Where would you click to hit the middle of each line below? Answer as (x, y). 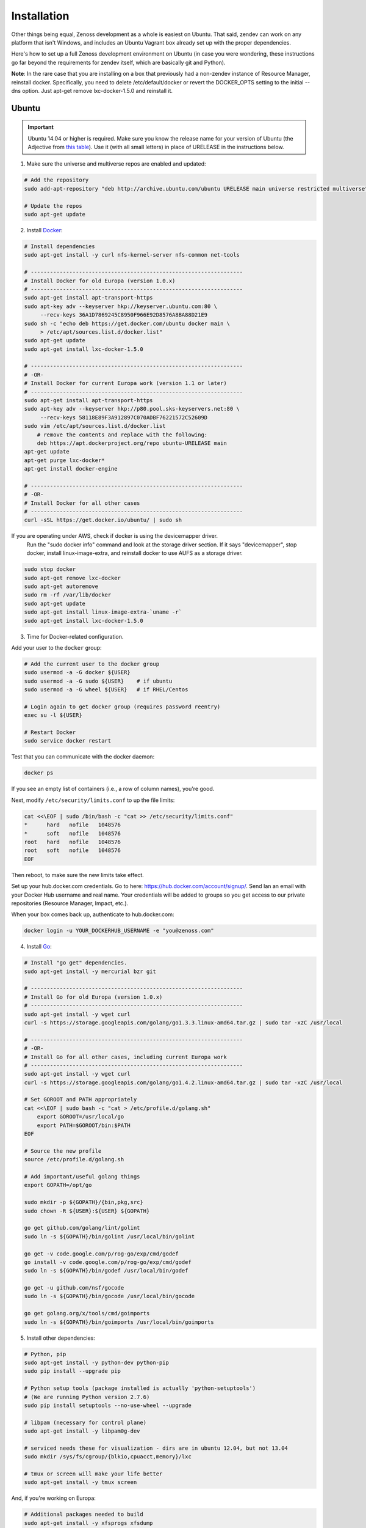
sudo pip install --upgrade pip (73, 1371)
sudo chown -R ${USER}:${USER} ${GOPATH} (87, 1211)
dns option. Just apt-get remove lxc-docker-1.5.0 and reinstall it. (92, 90)
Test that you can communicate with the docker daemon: (83, 757)
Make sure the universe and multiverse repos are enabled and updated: (117, 164)
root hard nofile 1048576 (73, 842)
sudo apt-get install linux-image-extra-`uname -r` (103, 612)
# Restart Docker (50, 733)
